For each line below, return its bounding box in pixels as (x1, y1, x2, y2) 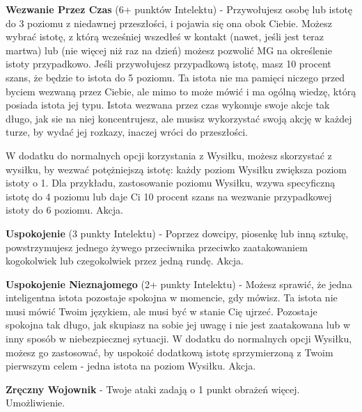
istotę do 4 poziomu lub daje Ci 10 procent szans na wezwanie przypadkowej (6, 189, 332, 203)
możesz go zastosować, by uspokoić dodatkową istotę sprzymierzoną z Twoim (6, 344, 333, 359)
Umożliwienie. (6, 395, 65, 410)
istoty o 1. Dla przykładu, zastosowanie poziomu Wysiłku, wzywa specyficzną (6, 175, 336, 190)
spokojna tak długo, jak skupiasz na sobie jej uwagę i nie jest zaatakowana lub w (6, 317, 351, 332)
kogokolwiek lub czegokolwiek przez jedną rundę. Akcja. (6, 253, 244, 268)
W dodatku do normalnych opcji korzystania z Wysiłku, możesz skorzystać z (6, 148, 332, 162)
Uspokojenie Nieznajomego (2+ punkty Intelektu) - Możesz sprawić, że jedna (6, 276, 352, 291)
